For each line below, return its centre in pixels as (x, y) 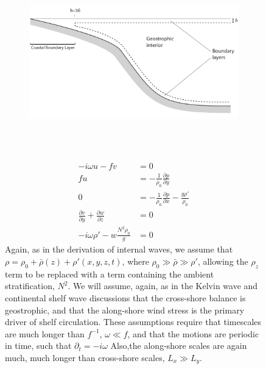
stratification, (30, 286)
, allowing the (223, 261)
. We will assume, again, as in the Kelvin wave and (163, 286)
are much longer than (45, 333)
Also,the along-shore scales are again (179, 346)
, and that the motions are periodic (193, 333)
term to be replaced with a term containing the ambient (110, 274)
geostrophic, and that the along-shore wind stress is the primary (125, 310)
